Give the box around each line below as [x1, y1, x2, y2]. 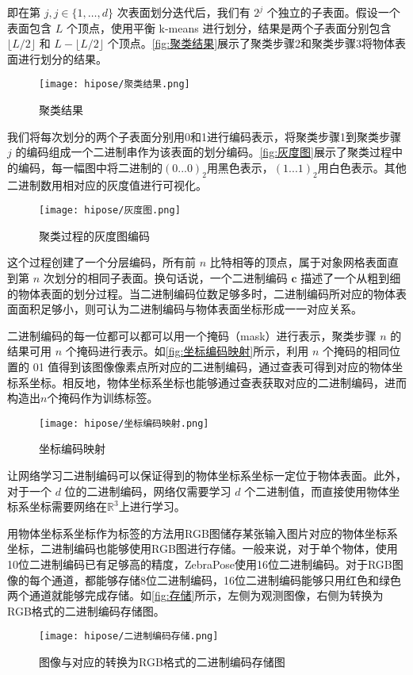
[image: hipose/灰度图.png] [39, 205, 181, 217]
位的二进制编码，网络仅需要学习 [64, 482, 231, 499]
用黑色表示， [206, 159, 273, 175]
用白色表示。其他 [317, 159, 407, 175]
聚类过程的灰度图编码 [39, 227, 150, 244]
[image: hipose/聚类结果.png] [39, 79, 190, 90]
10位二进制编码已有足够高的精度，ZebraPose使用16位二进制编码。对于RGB [7, 556, 392, 573]
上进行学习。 [118, 498, 185, 515]
